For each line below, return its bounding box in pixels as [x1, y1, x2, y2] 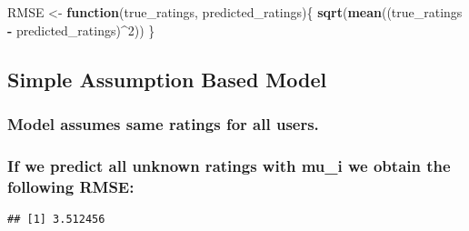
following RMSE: [7, 175, 135, 197]
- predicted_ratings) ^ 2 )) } [7, 20, 155, 39]
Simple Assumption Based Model [7, 65, 327, 93]
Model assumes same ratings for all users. [7, 112, 319, 135]
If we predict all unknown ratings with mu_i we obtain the [7, 154, 451, 176]
